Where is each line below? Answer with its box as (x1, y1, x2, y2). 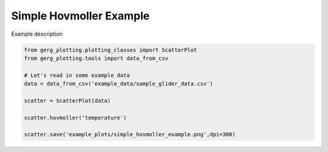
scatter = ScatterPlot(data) (24, 97, 111, 104)
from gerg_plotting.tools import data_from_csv (24, 55, 168, 62)
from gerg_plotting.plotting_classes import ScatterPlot (24, 46, 197, 53)
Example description (11, 30, 63, 38)
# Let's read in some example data (24, 71, 130, 79)
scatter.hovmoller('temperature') (24, 114, 127, 121)
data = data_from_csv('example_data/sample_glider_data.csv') (24, 81, 213, 87)
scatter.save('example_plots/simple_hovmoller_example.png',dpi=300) (24, 131, 236, 138)
